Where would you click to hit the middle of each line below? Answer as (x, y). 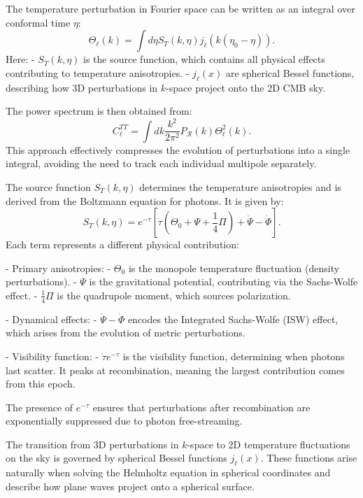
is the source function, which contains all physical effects (204, 59)
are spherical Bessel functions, (290, 72)
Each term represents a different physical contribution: (122, 244)
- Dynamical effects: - (51, 319)
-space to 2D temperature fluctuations (269, 444)
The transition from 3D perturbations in (92, 444)
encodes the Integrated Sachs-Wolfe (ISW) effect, (233, 319)
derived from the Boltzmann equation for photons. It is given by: (145, 200)
